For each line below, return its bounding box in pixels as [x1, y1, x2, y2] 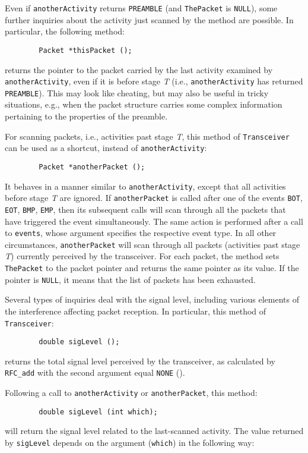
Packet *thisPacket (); [39, 46, 132, 55]
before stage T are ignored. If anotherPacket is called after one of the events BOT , [5, 191, 303, 204]
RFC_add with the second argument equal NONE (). [5, 366, 185, 379]
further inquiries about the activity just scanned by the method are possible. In [5, 13, 294, 26]
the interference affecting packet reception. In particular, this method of [5, 304, 266, 317]
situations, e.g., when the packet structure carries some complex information [5, 98, 282, 111]
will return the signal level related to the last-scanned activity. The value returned [5, 424, 304, 437]
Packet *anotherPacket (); [39, 162, 145, 171]
